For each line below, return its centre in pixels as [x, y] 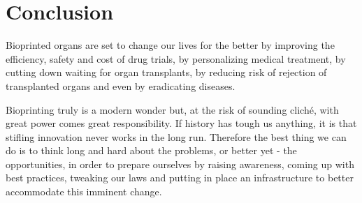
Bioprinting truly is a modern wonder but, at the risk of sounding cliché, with [172, 109]
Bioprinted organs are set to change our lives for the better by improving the [170, 45]
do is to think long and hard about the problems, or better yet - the [151, 150]
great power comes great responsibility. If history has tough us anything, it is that [181, 123]
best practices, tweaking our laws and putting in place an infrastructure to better [180, 178]
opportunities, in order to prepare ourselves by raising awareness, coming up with [180, 164]
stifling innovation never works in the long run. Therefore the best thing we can [176, 136]
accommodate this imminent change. [84, 191]
